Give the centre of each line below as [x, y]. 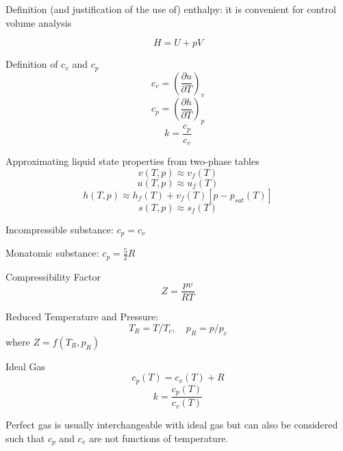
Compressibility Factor [53, 276]
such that [25, 438]
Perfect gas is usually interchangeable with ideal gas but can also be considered [172, 425]
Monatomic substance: [52, 253]
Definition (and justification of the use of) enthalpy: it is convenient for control [171, 9]
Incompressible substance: [60, 229]
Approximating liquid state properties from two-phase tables [132, 161]
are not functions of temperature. [158, 438]
